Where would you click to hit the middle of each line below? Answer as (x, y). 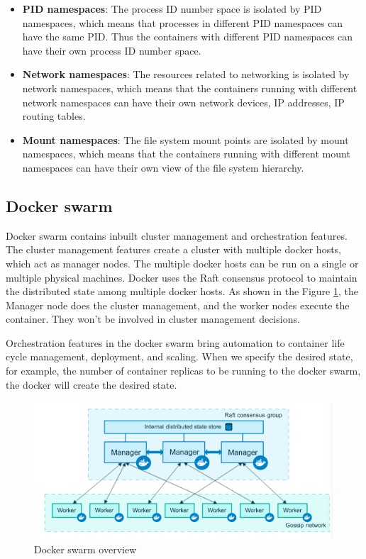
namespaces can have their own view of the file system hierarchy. (163, 167)
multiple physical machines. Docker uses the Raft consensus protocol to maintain (182, 277)
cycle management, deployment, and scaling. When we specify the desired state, (179, 356)
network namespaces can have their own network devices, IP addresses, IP (183, 102)
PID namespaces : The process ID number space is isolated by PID (172, 9)
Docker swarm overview (85, 549)
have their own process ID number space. (112, 50)
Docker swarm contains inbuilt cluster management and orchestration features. (177, 235)
